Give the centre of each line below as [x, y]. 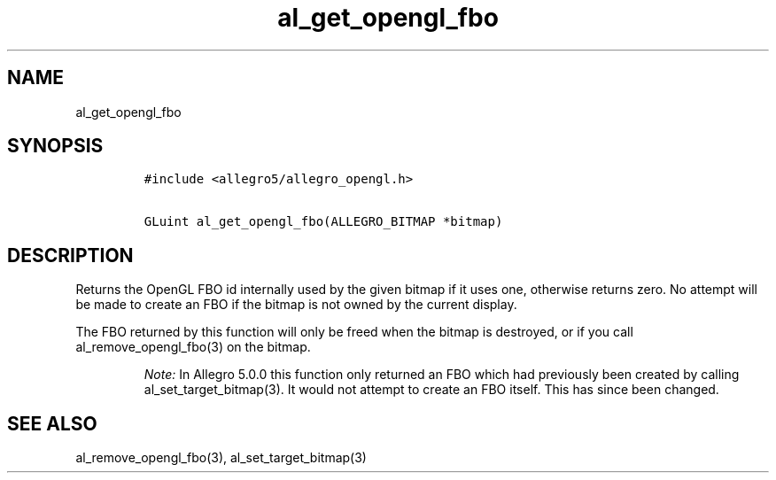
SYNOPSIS [55, 146]
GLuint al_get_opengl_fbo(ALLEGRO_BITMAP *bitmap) [323, 222]
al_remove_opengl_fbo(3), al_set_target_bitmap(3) [221, 458]
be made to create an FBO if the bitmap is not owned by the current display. [296, 305]
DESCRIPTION [70, 255]
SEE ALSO [52, 423]
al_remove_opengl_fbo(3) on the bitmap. [193, 347]
